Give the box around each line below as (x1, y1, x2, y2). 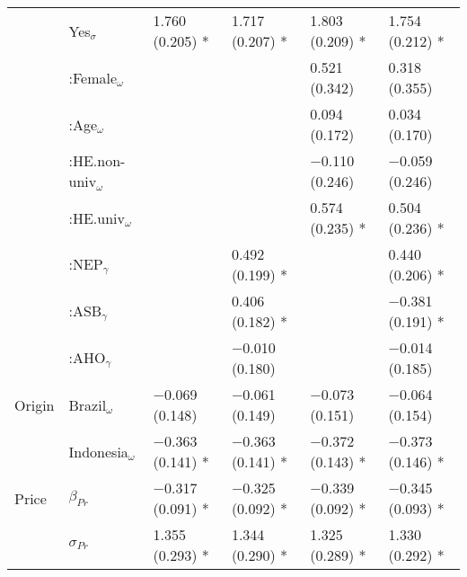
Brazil (68, 394, 107, 415)
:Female (68, 67, 118, 88)
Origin (14, 394, 55, 415)
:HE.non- (68, 150, 126, 171)
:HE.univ (68, 207, 125, 228)
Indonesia (68, 440, 128, 462)
